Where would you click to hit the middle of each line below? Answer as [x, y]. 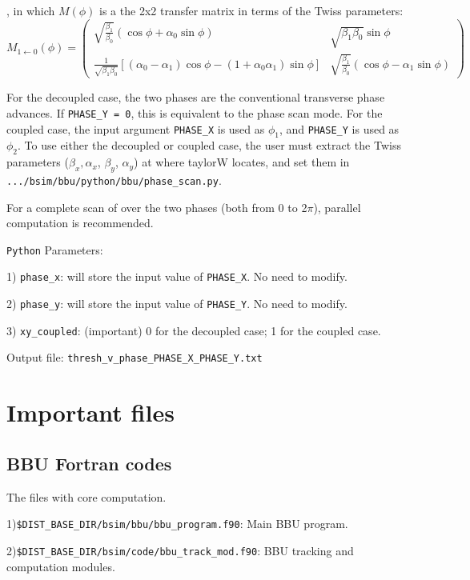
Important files [90, 412]
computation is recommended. [80, 223]
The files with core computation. [86, 496]
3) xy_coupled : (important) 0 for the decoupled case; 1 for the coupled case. [194, 330]
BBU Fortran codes [89, 463]
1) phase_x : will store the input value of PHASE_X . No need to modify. [177, 276]
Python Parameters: [55, 249]
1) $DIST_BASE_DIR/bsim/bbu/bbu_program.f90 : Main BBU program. [177, 524]
